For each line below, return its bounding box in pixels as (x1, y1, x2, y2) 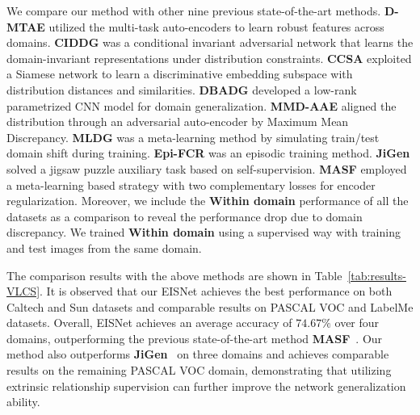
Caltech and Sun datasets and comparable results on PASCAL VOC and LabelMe (6, 298, 414, 315)
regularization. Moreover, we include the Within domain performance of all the (6, 192, 409, 209)
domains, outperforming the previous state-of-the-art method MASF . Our (6, 329, 383, 346)
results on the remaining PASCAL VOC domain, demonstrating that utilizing (6, 362, 392, 379)
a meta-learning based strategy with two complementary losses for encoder (6, 176, 376, 193)
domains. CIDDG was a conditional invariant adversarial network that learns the (6, 34, 414, 51)
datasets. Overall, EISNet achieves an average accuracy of (6, 314, 292, 331)
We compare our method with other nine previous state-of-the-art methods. (6, 2, 381, 19)
